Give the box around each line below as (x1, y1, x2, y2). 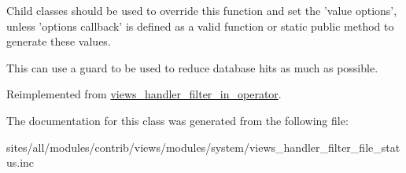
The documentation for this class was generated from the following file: (6, 112, 349, 128)
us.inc (6, 154, 35, 171)
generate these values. (6, 33, 111, 50)
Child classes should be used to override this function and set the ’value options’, (6, 2, 397, 18)
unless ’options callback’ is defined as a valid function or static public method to (6, 17, 394, 34)
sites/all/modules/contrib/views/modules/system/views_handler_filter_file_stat (6, 138, 400, 155)
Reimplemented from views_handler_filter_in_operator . (6, 86, 282, 102)
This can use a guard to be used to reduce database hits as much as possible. (6, 59, 378, 75)
